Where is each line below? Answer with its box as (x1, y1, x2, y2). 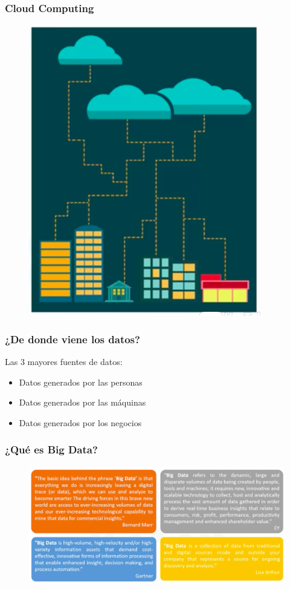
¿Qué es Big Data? (5, 442, 98, 457)
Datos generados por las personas (19, 375, 143, 388)
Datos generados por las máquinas (19, 396, 146, 409)
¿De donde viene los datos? (5, 331, 140, 346)
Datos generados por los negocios (19, 416, 142, 429)
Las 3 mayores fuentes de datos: (5, 355, 123, 368)
